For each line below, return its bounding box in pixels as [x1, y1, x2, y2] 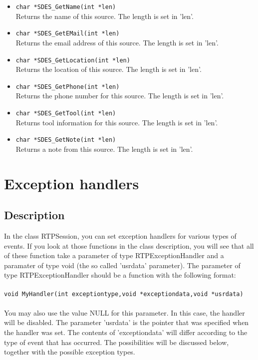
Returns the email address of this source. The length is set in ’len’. [15, 37, 219, 47]
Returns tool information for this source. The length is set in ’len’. [15, 117, 218, 127]
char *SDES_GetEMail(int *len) [15, 30, 120, 37]
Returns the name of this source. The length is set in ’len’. [15, 10, 194, 21]
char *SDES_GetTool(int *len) [15, 110, 116, 117]
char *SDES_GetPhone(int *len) [15, 83, 120, 90]
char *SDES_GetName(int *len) [15, 3, 116, 10]
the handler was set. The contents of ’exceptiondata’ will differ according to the [4, 327, 248, 338]
